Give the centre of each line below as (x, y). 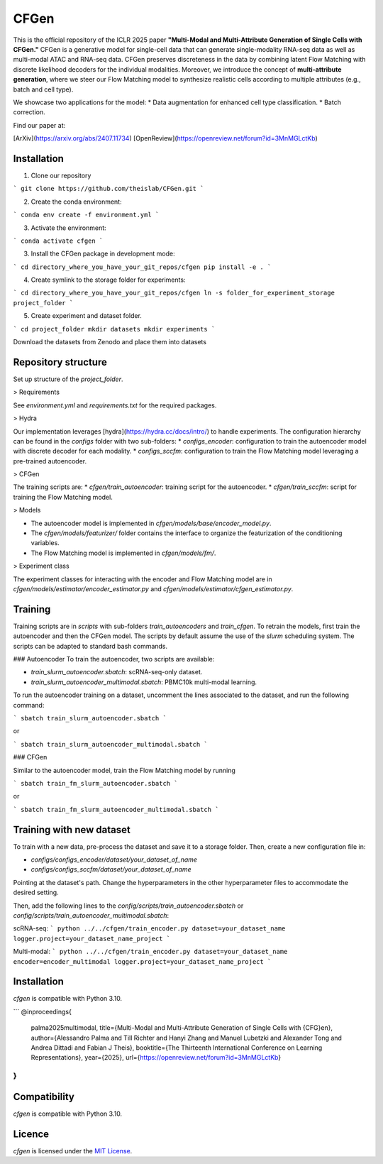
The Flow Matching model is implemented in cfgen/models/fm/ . (123, 553)
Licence (31, 1134)
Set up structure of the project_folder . (68, 379)
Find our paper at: (39, 125)
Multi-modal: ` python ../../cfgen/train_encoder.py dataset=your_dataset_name (150, 952)
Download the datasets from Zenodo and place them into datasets (110, 342)
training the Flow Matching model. (63, 497)
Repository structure (60, 362)
